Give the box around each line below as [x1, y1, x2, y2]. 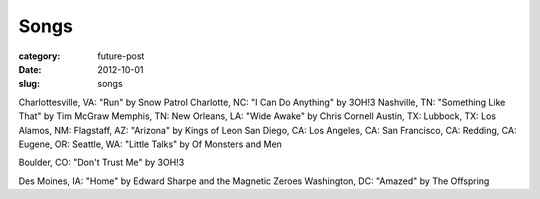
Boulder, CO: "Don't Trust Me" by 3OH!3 [18, 156, 185, 169]
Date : [18, 63, 42, 75]
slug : [18, 78, 40, 90]
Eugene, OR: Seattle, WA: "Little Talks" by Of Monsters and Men [18, 138, 282, 150]
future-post [97, 50, 145, 62]
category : [18, 50, 61, 62]
